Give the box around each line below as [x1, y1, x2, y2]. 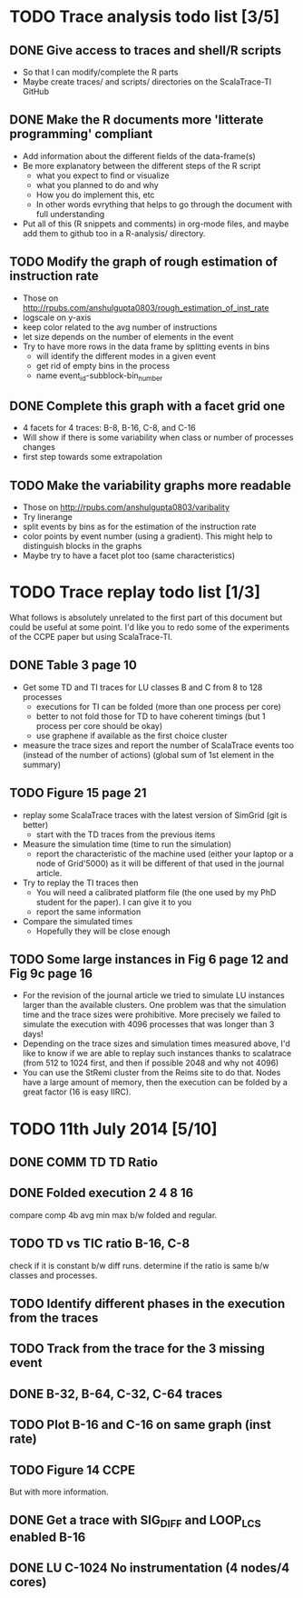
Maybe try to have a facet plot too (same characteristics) [22, 550, 236, 561]
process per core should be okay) [35, 720, 163, 731]
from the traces [9, 1311, 99, 1326]
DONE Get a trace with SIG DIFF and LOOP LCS [9, 1513, 261, 1531]
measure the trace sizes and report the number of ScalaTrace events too [22, 739, 295, 751]
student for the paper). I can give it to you [35, 896, 192, 907]
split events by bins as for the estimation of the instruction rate [22, 521, 257, 533]
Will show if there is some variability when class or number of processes [22, 432, 294, 443]
